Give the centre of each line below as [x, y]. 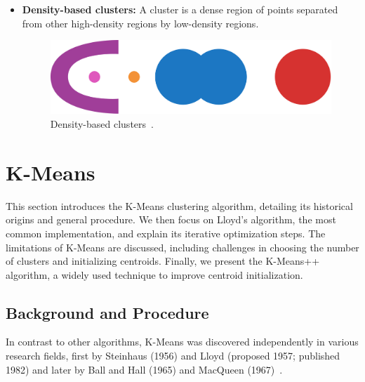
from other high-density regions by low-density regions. [140, 23]
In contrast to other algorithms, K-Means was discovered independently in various [182, 342]
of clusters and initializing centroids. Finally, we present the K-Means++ [163, 261]
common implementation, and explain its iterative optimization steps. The [166, 233]
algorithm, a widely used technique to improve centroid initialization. [154, 274]
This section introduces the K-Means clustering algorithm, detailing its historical [179, 205]
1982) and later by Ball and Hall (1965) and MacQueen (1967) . [144, 369]
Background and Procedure [107, 312]
